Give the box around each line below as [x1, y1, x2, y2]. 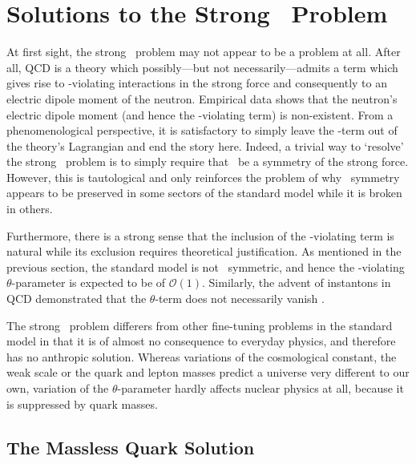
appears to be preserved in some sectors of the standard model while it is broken [6, 184, 402, 201]
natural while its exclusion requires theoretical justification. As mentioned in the [6, 243, 402, 260]
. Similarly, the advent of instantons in [201, 274, 391, 291]
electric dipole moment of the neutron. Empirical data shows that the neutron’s [6, 90, 398, 107]
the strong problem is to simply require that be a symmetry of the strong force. [6, 153, 409, 170]
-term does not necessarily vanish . [155, 290, 325, 307]
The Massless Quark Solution [6, 434, 255, 459]
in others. [6, 200, 53, 217]
